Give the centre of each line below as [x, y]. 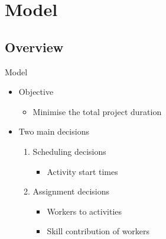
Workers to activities [84, 211]
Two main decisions [54, 131]
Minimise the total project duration [97, 111]
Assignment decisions [71, 191]
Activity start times [82, 171]
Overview [34, 47]
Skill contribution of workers [98, 231]
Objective [36, 92]
